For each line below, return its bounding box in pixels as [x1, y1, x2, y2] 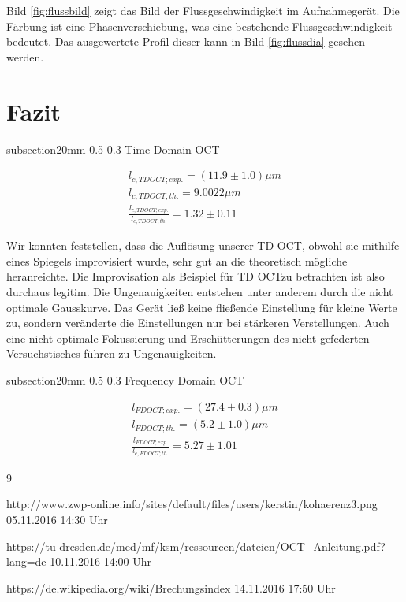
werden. [6, 48, 44, 65]
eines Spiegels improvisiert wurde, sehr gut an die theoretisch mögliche [6, 252, 348, 269]
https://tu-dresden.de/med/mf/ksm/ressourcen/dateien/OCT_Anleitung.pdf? [6, 537, 386, 554]
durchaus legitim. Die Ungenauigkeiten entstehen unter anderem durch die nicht [6, 284, 393, 300]
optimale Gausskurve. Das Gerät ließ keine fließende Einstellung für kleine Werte [6, 299, 397, 315]
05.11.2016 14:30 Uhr [6, 511, 108, 527]
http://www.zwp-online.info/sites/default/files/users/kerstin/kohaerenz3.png [6, 496, 378, 512]
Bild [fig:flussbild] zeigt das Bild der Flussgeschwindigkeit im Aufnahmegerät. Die [6, 2, 400, 18]
